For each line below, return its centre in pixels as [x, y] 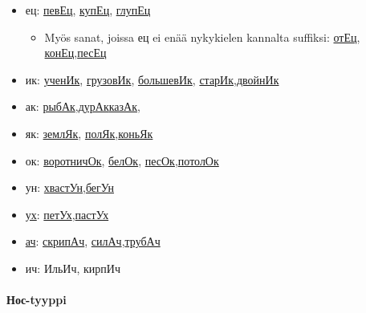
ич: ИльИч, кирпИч [73, 268]
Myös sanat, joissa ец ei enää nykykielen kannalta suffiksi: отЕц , [202, 37]
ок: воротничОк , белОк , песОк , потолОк [122, 160]
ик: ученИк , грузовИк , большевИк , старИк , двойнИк [152, 79]
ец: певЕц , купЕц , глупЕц [88, 10]
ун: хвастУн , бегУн [69, 187]
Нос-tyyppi [37, 300]
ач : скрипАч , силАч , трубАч [93, 241]
